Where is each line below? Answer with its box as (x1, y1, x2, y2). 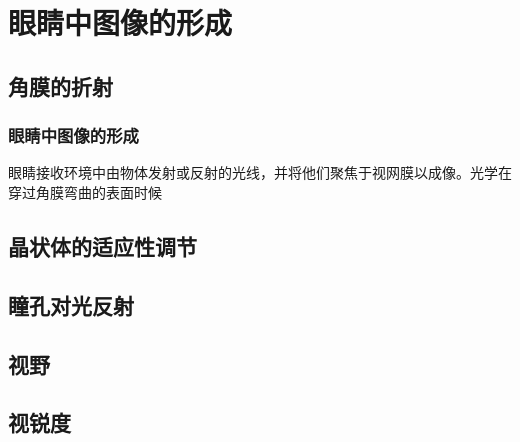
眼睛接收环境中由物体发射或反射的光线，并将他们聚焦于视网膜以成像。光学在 (8, 162, 512, 183)
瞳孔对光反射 (8, 289, 134, 320)
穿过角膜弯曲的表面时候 (8, 181, 162, 202)
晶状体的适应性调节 (8, 230, 197, 261)
